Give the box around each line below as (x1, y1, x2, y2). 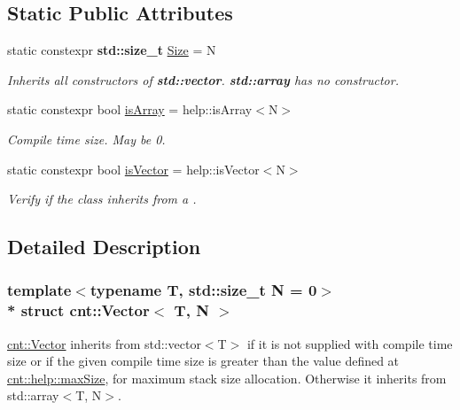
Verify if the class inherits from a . (7, 190, 197, 208)
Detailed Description (7, 233, 201, 260)
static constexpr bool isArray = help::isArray (7, 100, 253, 119)
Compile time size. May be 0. (7, 129, 166, 148)
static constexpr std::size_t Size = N (7, 41, 216, 59)
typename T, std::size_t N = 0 (90, 279, 317, 301)
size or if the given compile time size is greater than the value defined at (7, 352, 400, 370)
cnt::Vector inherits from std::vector (7, 334, 201, 352)
